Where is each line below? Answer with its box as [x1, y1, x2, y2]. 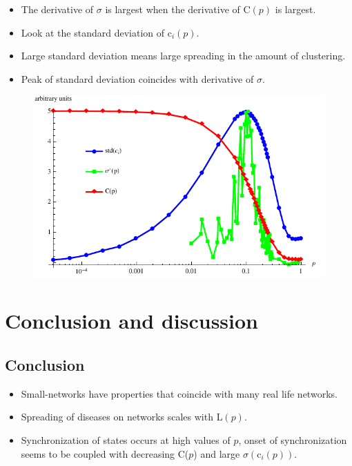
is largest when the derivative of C [105, 2, 251, 16]
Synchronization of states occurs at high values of [21, 432, 231, 447]
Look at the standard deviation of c [21, 25, 172, 39]
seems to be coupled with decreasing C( [21, 446, 189, 460]
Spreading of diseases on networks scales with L [21, 409, 223, 424]
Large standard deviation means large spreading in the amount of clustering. [21, 48, 346, 63]
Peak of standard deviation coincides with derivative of [21, 71, 254, 86]
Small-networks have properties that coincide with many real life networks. [21, 386, 338, 400]
